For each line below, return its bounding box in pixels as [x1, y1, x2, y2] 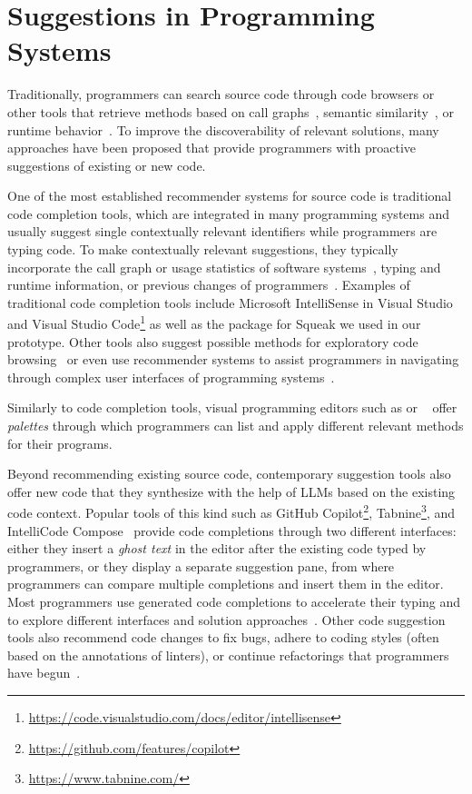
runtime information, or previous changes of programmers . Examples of [7, 275, 410, 294]
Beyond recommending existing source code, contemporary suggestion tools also [7, 464, 451, 483]
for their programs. [7, 433, 113, 452]
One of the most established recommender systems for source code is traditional [7, 186, 452, 205]
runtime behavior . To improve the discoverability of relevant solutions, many [7, 120, 439, 139]
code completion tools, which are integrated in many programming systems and [7, 203, 449, 223]
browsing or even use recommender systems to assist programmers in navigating [7, 350, 459, 369]
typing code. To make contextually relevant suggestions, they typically [7, 240, 398, 259]
